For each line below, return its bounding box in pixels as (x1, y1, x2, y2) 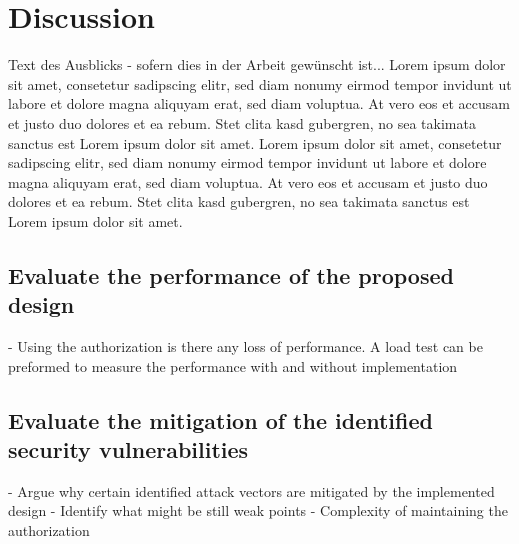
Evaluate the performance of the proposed (8, 259, 454, 290)
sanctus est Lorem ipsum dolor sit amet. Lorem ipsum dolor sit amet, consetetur (8, 132, 502, 153)
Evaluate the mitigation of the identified (8, 404, 433, 435)
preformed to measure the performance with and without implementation (8, 355, 458, 376)
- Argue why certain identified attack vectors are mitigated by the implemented (8, 480, 495, 501)
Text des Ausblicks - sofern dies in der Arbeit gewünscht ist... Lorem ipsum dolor (8, 54, 506, 75)
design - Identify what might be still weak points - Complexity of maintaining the (8, 500, 508, 521)
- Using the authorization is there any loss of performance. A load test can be (8, 336, 483, 357)
